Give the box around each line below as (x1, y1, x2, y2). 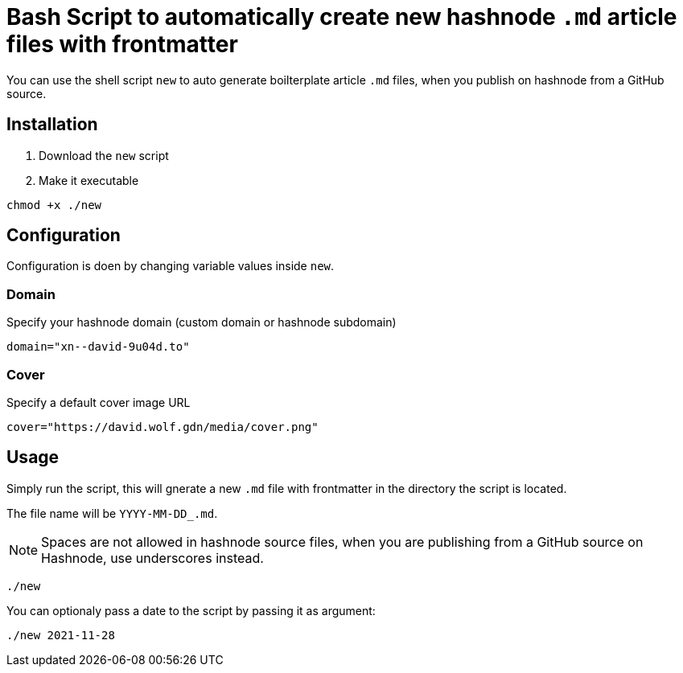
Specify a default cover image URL (6, 395, 191, 409)
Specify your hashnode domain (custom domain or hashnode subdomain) (6, 315, 397, 330)
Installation (6, 114, 98, 135)
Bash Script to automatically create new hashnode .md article (6, 3, 677, 31)
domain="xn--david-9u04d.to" (6, 340, 190, 354)
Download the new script (39, 148, 169, 162)
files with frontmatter (6, 31, 238, 58)
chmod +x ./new (6, 198, 102, 211)
